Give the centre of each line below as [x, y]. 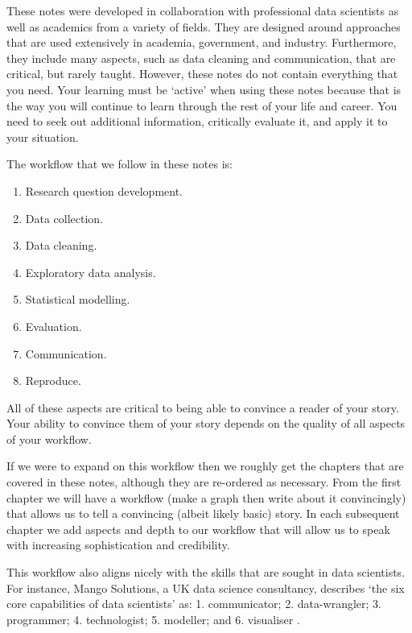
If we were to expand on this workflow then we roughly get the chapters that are [205, 466]
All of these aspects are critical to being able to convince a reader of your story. [203, 407]
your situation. [43, 137]
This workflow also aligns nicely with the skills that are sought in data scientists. [206, 572]
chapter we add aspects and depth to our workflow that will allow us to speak [198, 529]
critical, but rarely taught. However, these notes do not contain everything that [202, 74]
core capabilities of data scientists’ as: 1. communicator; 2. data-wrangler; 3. [194, 604]
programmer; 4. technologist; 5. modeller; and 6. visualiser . [153, 619]
